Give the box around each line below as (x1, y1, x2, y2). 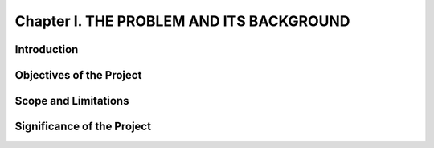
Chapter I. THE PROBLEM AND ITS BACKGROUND (14, 12, 350, 30)
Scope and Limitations (14, 94, 129, 108)
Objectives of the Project (14, 68, 142, 82)
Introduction (14, 43, 79, 56)
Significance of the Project (14, 120, 152, 134)
